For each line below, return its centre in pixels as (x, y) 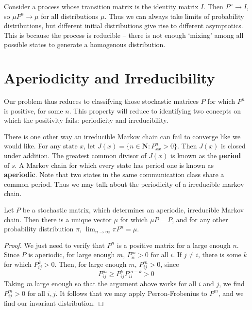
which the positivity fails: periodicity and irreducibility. (86, 120)
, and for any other (200, 219)
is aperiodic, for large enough (72, 254)
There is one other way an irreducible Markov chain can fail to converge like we (122, 136)
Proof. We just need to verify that (54, 245)
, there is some (219, 254)
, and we (231, 293)
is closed (233, 146)
